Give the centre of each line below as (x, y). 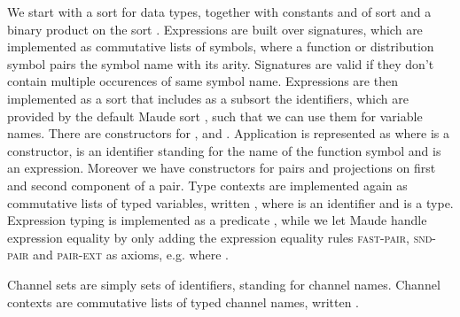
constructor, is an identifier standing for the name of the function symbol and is (224, 150)
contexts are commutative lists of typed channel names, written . (183, 302)
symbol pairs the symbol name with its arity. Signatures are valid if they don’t (221, 63)
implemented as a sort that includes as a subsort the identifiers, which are (208, 98)
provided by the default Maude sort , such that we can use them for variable (215, 116)
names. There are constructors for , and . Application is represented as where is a (228, 133)
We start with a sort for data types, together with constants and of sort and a (219, 12)
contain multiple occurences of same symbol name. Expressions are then (203, 81)
